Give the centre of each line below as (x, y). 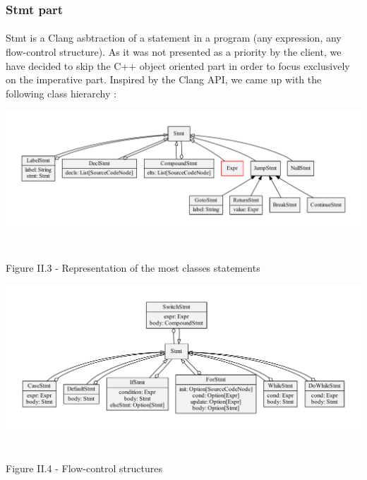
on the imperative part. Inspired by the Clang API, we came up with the (164, 79)
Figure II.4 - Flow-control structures (84, 468)
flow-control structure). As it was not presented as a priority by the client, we (174, 52)
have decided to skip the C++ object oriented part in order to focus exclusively (178, 65)
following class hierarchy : (61, 93)
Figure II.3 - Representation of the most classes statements (133, 268)
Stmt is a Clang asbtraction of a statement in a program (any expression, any (174, 38)
